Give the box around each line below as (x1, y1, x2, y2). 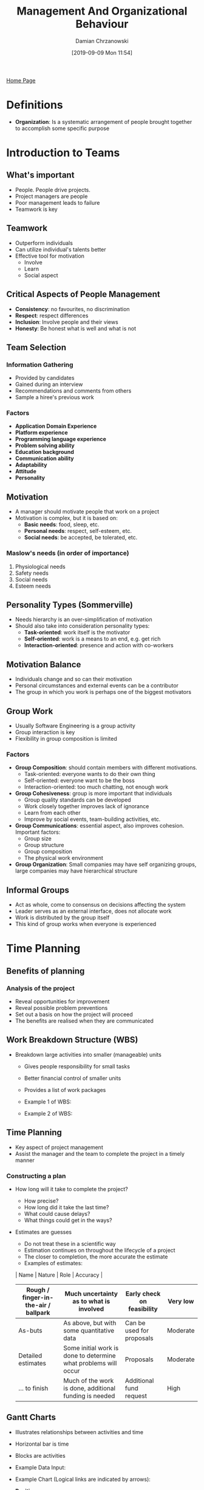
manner (15, 1156, 35, 1164)
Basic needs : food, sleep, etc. (24, 521, 100, 528)
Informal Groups (6, 885, 70, 895)
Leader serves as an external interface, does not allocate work (15, 907, 172, 915)
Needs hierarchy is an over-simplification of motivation (15, 616, 153, 623)
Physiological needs (15, 563, 66, 570)
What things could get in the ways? (24, 1217, 112, 1224)
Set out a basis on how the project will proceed (15, 1011, 134, 1018)
